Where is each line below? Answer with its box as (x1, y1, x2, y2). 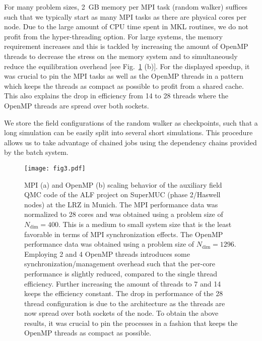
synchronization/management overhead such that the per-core (24, 258, 216, 269)
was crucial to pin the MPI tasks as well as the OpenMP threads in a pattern (4, 71, 244, 81)
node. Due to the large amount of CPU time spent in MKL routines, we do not (4, 21, 248, 32)
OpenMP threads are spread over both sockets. (4, 100, 149, 110)
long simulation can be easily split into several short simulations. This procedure (4, 127, 253, 138)
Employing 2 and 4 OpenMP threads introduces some (24, 248, 190, 259)
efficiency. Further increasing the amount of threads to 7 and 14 (24, 278, 221, 289)
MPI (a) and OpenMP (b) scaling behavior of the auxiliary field (24, 179, 222, 190)
